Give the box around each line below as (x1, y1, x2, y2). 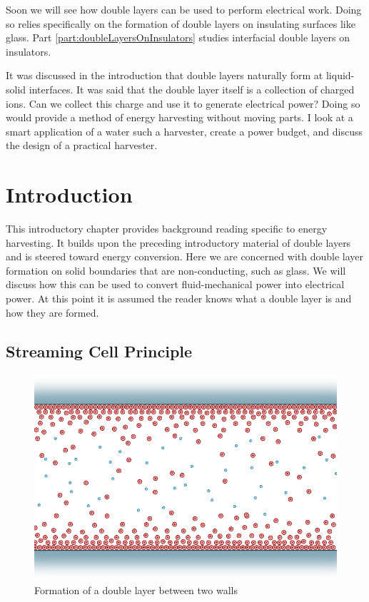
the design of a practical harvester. (6, 138, 158, 153)
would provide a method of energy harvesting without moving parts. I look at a (6, 110, 353, 125)
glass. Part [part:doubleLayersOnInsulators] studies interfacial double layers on (6, 30, 350, 45)
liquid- (325, 68, 355, 83)
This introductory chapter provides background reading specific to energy (6, 221, 328, 236)
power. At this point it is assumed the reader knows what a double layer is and (6, 291, 352, 306)
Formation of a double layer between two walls (34, 582, 238, 597)
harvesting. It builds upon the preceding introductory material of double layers (6, 235, 351, 250)
